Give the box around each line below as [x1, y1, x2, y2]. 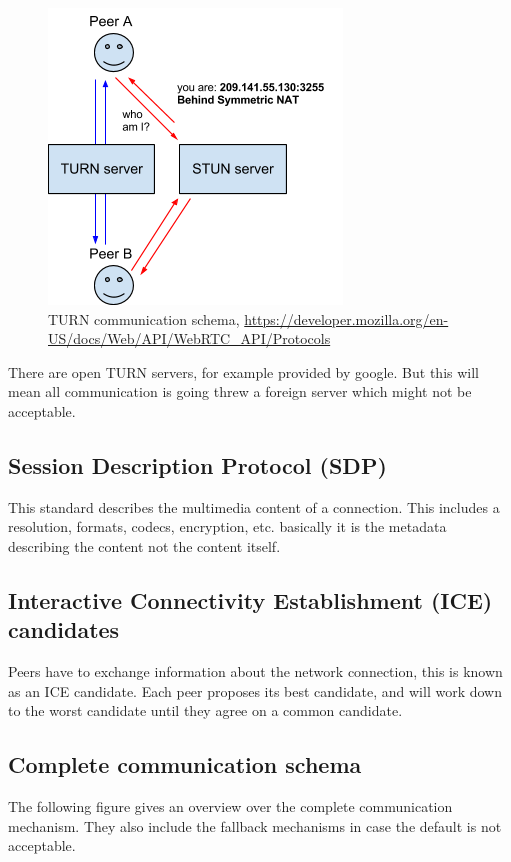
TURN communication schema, [48, 308, 240, 329]
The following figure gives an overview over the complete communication [8, 796, 453, 817]
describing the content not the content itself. [8, 535, 281, 556]
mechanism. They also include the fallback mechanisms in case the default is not [8, 815, 502, 836]
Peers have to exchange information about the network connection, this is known [8, 661, 503, 682]
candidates [8, 614, 120, 645]
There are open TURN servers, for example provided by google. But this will [8, 361, 480, 382]
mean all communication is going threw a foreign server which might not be [8, 381, 472, 402]
